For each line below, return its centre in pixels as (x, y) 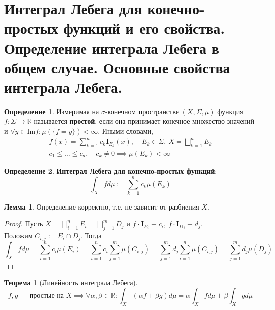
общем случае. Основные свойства (117, 67)
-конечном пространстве (142, 111)
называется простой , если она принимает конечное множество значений (144, 121)
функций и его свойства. (144, 28)
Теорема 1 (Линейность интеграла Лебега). (71, 283)
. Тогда (91, 235)
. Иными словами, (125, 131)
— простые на (42, 296)
